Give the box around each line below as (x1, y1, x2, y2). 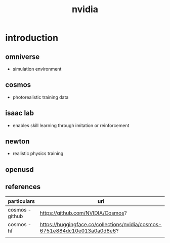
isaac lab (5, 109, 34, 117)
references (5, 183, 41, 191)
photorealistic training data (12, 94, 69, 100)
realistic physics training (12, 150, 64, 157)
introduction (5, 32, 59, 44)
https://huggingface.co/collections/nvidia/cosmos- (39, 221, 162, 228)
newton (5, 137, 30, 146)
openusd (5, 165, 34, 174)
